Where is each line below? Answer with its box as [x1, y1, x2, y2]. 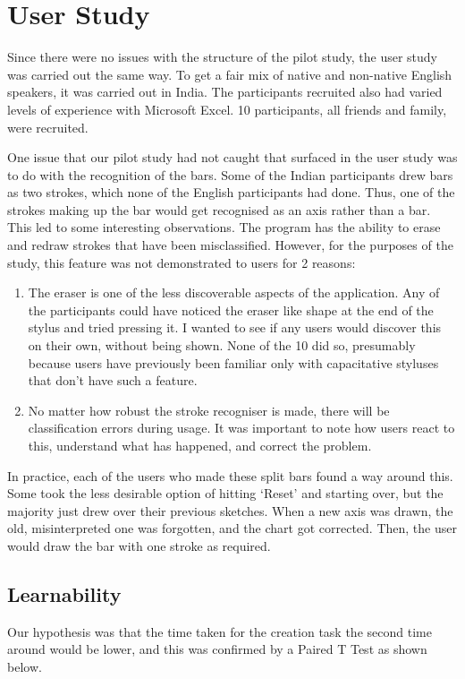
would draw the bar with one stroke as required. [7, 536, 271, 554]
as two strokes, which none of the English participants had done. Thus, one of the [7, 183, 455, 202]
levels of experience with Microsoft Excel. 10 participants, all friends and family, [7, 99, 447, 118]
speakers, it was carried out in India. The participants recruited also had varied [7, 82, 443, 101]
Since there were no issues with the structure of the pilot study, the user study [7, 47, 437, 66]
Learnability [7, 580, 122, 607]
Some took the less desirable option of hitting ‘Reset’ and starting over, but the [7, 484, 444, 503]
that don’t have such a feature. [28, 371, 198, 390]
